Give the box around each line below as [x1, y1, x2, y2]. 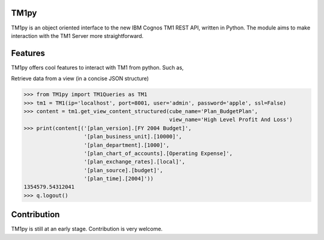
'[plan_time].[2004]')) [83, 175, 154, 182]
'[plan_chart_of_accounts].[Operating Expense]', [83, 150, 233, 156]
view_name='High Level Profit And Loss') [169, 116, 293, 123]
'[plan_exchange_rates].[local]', [83, 158, 185, 165]
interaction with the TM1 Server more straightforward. [11, 32, 144, 39]
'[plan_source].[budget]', [83, 167, 163, 174]
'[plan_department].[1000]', [83, 141, 170, 149]
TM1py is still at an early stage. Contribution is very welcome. [11, 226, 163, 233]
